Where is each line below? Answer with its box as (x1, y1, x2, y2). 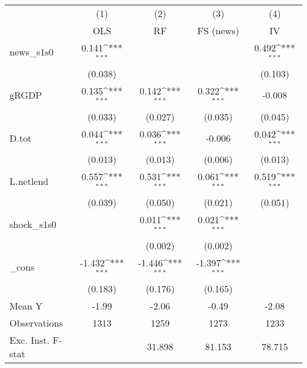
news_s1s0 (9, 45, 54, 59)
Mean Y (9, 298, 43, 312)
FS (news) (197, 24, 240, 37)
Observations (9, 315, 63, 330)
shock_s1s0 (9, 217, 57, 231)
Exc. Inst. (9, 333, 50, 347)
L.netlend (9, 174, 49, 188)
